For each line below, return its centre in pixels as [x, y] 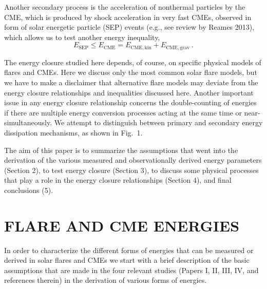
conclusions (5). [29, 190]
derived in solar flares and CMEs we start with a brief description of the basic [127, 260]
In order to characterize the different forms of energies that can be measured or [129, 250]
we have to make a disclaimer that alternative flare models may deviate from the [131, 82]
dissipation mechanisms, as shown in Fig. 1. [73, 132]
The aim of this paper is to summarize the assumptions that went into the [121, 150]
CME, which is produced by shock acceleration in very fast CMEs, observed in [128, 17]
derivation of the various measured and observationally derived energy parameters [133, 160]
